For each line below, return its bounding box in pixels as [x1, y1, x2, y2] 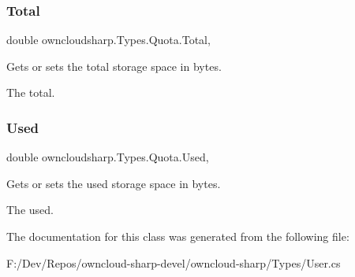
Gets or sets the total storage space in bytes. [6, 57, 222, 74]
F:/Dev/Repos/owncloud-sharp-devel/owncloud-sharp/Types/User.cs [6, 254, 341, 271]
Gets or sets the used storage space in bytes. [6, 175, 221, 191]
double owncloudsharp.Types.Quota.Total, [6, 31, 211, 48]
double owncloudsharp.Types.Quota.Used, [6, 149, 209, 165]
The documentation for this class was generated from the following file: [6, 228, 349, 244]
